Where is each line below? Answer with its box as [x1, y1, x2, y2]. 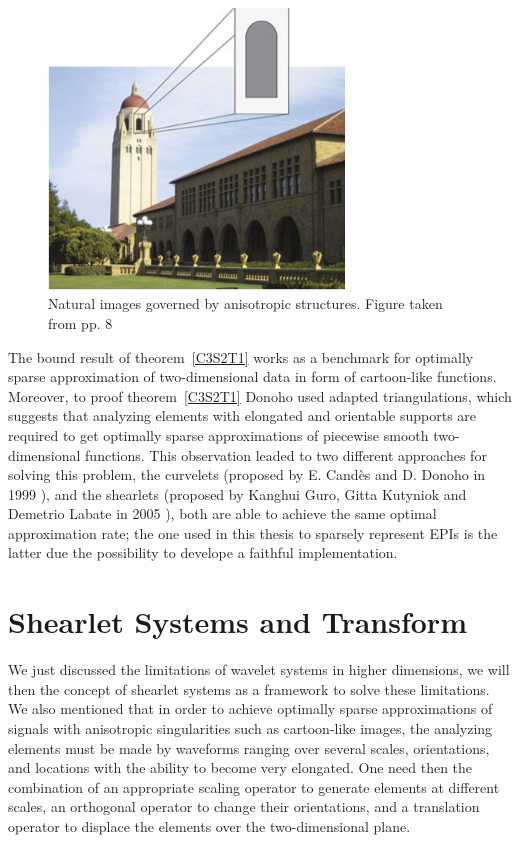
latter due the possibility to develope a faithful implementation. [8, 542, 398, 563]
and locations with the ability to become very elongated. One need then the [8, 757, 473, 778]
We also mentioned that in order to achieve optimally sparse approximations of [8, 698, 493, 719]
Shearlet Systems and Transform [8, 601, 467, 642]
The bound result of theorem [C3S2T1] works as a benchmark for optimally [8, 346, 474, 367]
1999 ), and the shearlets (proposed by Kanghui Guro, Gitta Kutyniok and [8, 483, 467, 504]
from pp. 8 [48, 312, 113, 333]
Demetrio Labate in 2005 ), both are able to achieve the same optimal [8, 503, 437, 524]
